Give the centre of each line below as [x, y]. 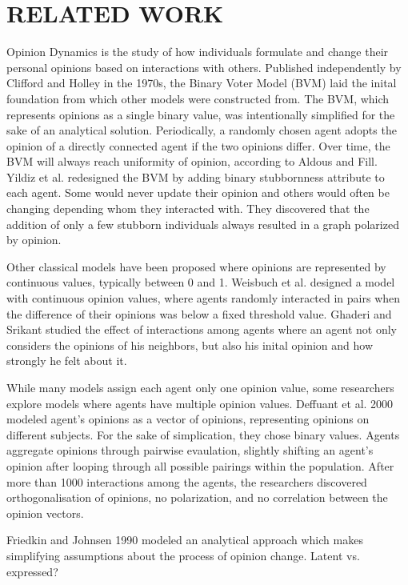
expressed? [32, 571]
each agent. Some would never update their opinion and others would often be [198, 192]
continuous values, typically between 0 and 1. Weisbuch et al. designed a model [201, 282]
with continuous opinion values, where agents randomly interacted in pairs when [204, 298]
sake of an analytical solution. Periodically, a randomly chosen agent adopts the [202, 130]
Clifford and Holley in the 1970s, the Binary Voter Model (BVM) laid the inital [202, 83]
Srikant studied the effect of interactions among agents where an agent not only [202, 329]
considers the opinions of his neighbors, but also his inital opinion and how [190, 345]
